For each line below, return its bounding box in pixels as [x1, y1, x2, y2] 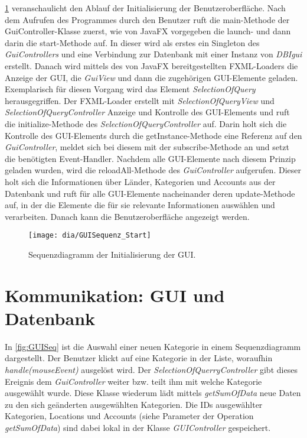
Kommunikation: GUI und [5, 283, 225, 307]
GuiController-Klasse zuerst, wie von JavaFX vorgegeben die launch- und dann [5, 25, 291, 37]
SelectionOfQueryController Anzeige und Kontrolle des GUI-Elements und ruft [5, 106, 290, 118]
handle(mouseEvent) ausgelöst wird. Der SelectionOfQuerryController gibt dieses [5, 364, 298, 376]
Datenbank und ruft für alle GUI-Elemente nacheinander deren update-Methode [5, 187, 295, 199]
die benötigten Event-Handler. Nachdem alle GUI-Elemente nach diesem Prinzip [5, 152, 296, 164]
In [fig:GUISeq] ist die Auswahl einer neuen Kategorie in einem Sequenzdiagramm [5, 340, 301, 352]
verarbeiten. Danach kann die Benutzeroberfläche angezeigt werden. [5, 210, 250, 222]
